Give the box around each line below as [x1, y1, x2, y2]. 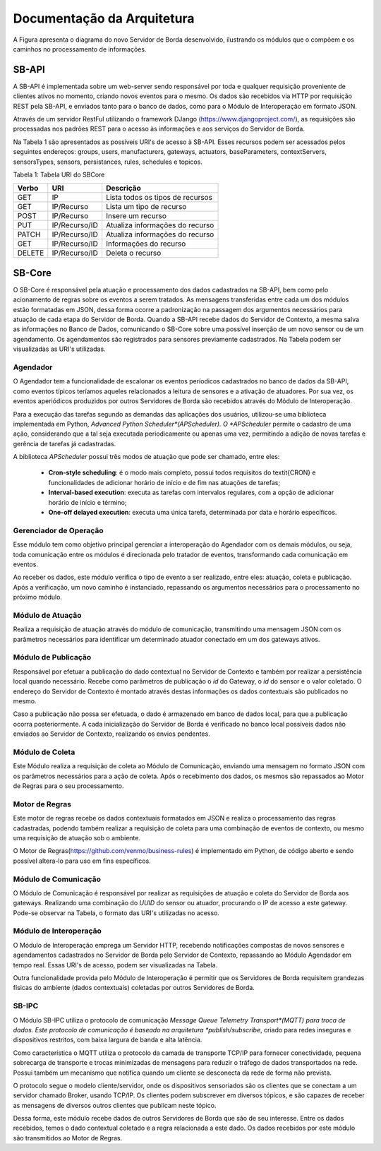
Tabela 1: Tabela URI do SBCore [13, 170, 105, 179]
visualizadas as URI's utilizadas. [13, 345, 106, 353]
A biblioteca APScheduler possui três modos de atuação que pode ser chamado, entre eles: [13, 453, 280, 461]
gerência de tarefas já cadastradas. [13, 439, 116, 448]
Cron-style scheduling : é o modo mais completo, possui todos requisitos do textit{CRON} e [48, 468, 317, 477]
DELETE [17, 248, 44, 258]
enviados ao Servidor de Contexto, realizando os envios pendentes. [13, 729, 211, 738]
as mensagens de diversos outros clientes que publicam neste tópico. [13, 1101, 217, 1109]
